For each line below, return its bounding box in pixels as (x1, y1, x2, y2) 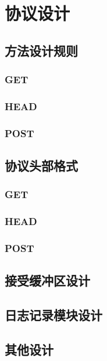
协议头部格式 (5, 156, 78, 175)
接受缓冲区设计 (5, 271, 90, 290)
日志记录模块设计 (5, 306, 102, 324)
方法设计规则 (5, 41, 78, 59)
